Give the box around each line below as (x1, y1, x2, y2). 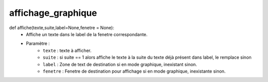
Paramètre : (26, 41, 50, 46)
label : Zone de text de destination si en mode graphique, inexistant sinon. (43, 61, 197, 67)
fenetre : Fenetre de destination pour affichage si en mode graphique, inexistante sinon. (43, 68, 226, 74)
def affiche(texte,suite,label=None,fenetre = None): (9, 25, 114, 31)
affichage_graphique (9, 7, 97, 18)
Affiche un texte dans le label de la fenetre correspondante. (26, 31, 148, 37)
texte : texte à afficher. (43, 47, 92, 53)
